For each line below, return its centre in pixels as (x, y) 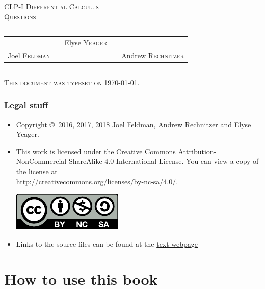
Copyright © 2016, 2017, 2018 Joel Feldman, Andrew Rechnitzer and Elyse (134, 124)
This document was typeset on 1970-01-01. (72, 82)
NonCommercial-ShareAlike (59, 161)
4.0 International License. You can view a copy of (182, 161)
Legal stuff (26, 105)
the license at (37, 171)
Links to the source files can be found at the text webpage (107, 243)
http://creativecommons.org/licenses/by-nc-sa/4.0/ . (97, 181)
